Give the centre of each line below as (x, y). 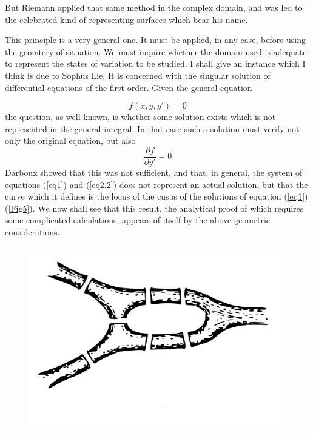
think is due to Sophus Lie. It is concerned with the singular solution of (138, 75)
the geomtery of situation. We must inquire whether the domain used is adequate (156, 51)
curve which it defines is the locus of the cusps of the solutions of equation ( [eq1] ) (156, 196)
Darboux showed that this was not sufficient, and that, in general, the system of (154, 172)
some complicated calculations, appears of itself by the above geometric (138, 220)
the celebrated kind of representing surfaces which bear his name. (126, 19)
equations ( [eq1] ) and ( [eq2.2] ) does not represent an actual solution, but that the (156, 184)
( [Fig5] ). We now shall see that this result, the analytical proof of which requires (154, 208)
